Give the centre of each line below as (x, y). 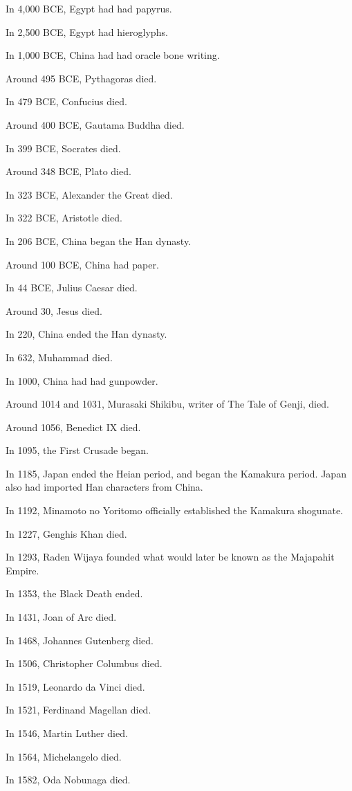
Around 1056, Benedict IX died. (73, 427)
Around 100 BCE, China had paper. (82, 264)
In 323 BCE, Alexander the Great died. (89, 194)
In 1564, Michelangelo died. (64, 756)
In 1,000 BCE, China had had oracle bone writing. (113, 55)
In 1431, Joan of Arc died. (61, 617)
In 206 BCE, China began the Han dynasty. (99, 240)
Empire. (22, 570)
